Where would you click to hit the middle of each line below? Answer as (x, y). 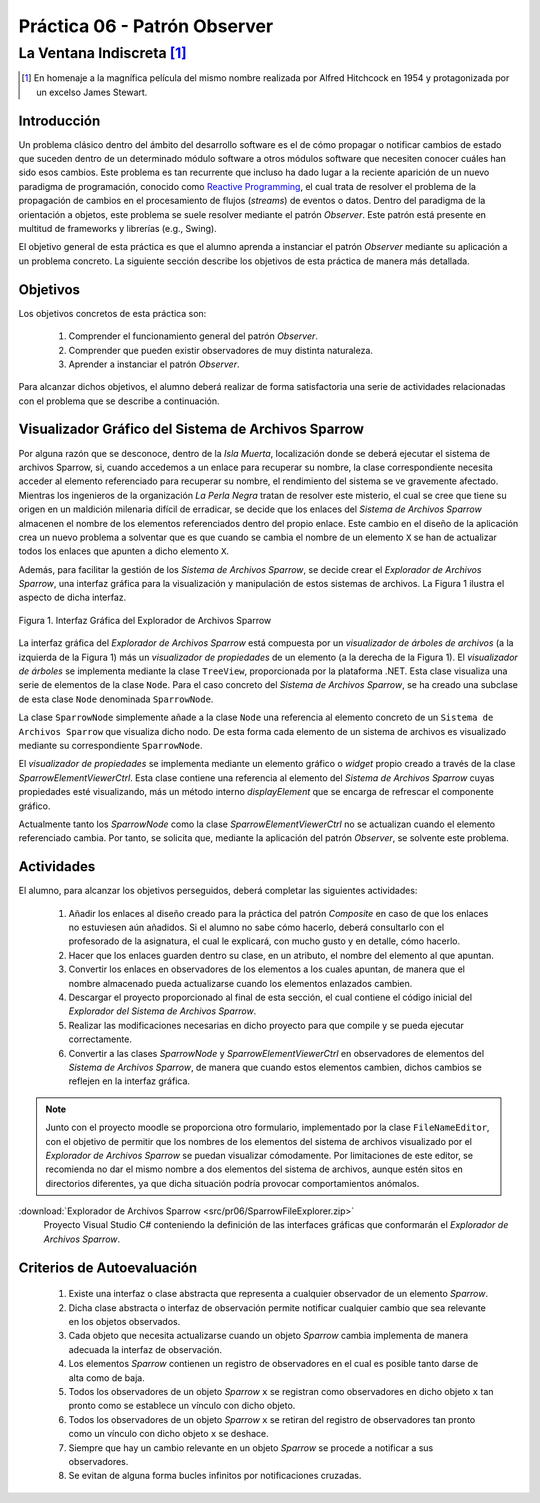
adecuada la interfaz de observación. (145, 1349)
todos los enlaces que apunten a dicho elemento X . (124, 551)
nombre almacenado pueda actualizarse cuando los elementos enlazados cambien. (240, 983)
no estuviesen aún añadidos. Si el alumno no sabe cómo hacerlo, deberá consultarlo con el (256, 927)
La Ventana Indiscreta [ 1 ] (102, 53)
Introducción (59, 120)
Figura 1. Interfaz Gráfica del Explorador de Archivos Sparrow (145, 620)
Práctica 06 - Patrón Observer (146, 26)
